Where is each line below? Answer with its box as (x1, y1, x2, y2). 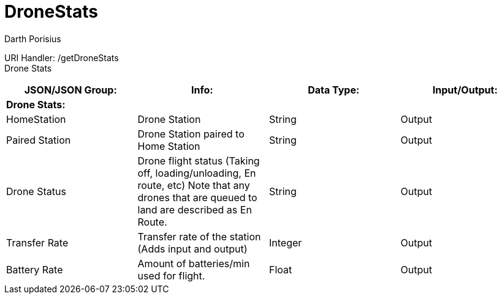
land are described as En (137, 203, 252, 216)
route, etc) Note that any (137, 179, 250, 191)
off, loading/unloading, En (137, 166, 256, 179)
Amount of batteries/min (137, 257, 250, 270)
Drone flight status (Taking (137, 154, 260, 167)
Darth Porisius (4, 33, 61, 44)
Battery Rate (6, 263, 63, 276)
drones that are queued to (137, 191, 257, 204)
